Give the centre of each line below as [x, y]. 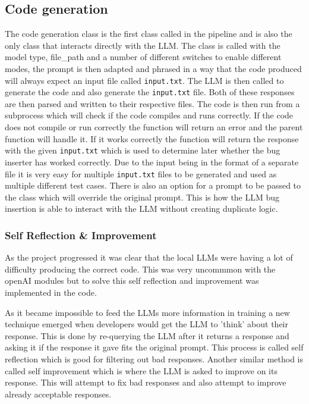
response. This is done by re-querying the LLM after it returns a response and [147, 335]
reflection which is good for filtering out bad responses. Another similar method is [154, 358]
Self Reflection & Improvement [81, 235]
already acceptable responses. [58, 394]
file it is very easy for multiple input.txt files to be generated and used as [141, 173]
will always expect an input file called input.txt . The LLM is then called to [144, 80]
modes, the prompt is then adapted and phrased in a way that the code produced [153, 68]
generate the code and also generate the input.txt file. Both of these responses [150, 92]
